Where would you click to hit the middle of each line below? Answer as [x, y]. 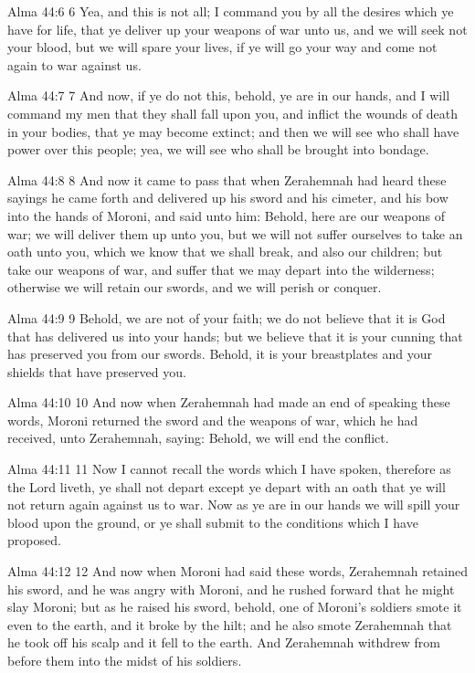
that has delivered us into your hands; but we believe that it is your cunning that [235, 336]
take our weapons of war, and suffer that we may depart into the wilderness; [221, 269]
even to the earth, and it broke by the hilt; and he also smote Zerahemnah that [230, 624]
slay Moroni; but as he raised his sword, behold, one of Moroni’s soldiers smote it [235, 607]
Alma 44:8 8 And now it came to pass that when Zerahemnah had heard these [227, 179]
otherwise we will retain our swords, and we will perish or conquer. [195, 287]
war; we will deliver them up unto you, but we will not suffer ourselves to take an [235, 233]
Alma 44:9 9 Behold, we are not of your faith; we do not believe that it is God [227, 317]
